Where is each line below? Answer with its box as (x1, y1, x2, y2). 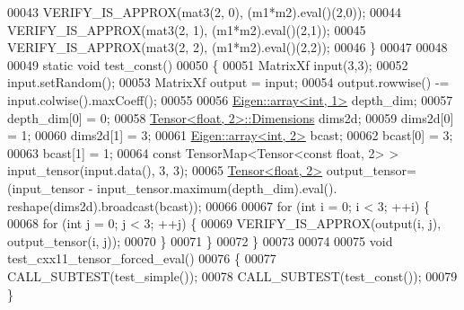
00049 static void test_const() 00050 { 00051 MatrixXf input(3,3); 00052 (7, 55, 408, 74)
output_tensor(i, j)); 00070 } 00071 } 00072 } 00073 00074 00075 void (7, 231, 393, 250)
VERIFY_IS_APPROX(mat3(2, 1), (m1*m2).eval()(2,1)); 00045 (7, 20, 366, 39)
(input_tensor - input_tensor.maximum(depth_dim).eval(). (7, 178, 337, 197)
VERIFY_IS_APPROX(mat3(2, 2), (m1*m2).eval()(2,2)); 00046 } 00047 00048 (7, 38, 448, 57)
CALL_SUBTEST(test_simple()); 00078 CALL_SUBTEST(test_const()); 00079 (7, 266, 458, 285)
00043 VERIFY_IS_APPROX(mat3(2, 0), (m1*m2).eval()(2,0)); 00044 (7, 3, 402, 21)
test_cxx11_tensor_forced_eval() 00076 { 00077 (7, 249, 276, 268)
